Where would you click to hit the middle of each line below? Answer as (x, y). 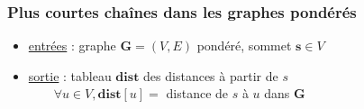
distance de (197, 93)
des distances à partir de (211, 75)
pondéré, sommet (244, 45)
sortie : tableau (70, 75)
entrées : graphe (72, 45)
